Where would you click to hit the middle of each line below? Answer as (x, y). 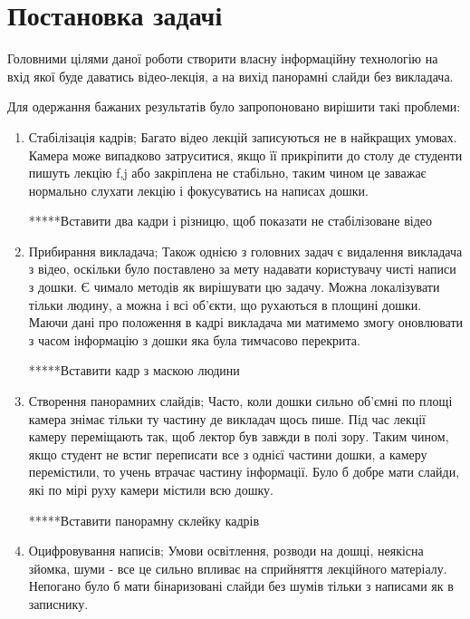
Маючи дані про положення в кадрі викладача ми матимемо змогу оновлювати (246, 322)
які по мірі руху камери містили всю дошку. (151, 489)
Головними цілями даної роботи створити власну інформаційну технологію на (223, 58)
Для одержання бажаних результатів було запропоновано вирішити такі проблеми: (234, 106)
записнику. (58, 603)
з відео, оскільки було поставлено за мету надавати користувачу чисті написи (242, 269)
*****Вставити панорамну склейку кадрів (144, 520)
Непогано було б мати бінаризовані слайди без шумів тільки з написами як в (241, 586)
